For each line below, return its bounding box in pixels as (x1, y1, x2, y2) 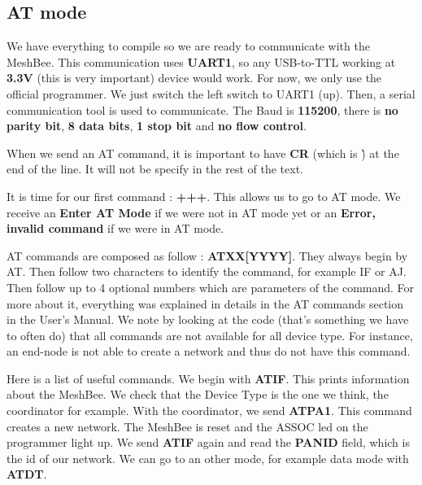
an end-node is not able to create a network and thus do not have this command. (7, 343, 411, 360)
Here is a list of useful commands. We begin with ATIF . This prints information (7, 369, 410, 387)
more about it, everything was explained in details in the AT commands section (7, 295, 404, 312)
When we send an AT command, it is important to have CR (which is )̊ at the (7, 144, 399, 161)
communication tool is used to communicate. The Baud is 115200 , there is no (7, 101, 398, 118)
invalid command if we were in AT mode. (7, 220, 224, 237)
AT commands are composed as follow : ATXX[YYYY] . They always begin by (7, 247, 408, 264)
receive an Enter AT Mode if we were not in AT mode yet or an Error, (7, 203, 376, 221)
